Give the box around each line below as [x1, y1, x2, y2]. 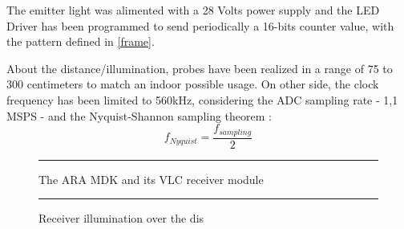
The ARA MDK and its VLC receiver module [38, 170, 264, 187]
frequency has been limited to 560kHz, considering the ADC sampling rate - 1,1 [6, 91, 398, 108]
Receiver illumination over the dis [38, 210, 204, 227]
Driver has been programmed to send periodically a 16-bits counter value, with [6, 17, 394, 34]
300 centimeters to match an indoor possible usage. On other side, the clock [6, 76, 379, 92]
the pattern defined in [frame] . [6, 33, 155, 50]
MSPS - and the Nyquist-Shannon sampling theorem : [6, 107, 272, 124]
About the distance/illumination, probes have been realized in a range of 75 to [6, 59, 393, 76]
